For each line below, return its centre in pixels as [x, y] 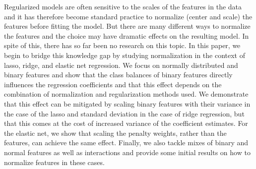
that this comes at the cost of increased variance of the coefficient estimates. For [126, 123]
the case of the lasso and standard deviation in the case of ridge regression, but [124, 113]
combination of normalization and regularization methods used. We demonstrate [126, 94]
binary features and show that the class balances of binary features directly [118, 75]
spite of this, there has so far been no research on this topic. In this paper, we [122, 45]
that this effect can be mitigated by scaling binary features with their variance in [127, 103]
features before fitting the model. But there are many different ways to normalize [127, 26]
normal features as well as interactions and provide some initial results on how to [127, 152]
